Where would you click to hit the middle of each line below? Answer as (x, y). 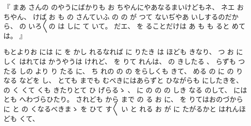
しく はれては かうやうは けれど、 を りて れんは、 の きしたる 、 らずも (120, 61)
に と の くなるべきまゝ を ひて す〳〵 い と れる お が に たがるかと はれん (121, 108)
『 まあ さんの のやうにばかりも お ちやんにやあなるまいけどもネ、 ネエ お (124, 7)
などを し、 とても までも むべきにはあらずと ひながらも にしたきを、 (131, 80)
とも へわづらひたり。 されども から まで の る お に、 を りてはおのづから (123, 99)
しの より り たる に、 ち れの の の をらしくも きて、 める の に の (126, 71)
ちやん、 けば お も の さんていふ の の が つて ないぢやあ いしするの (114, 16)
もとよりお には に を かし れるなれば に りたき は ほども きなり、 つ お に (123, 52)
